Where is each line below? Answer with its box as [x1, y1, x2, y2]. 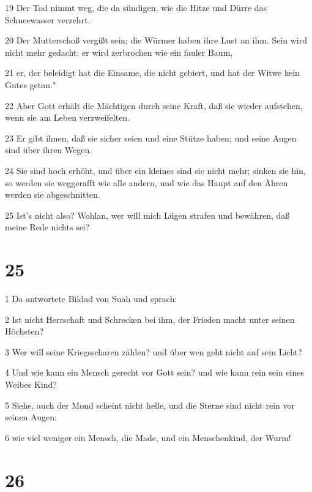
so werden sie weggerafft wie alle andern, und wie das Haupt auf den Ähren [5, 176, 288, 189]
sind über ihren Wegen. [5, 143, 92, 156]
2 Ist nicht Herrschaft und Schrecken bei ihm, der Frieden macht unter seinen [5, 312, 295, 325]
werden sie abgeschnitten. [5, 188, 100, 201]
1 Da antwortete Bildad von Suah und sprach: [5, 292, 177, 305]
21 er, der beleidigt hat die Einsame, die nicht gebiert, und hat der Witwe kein [5, 66, 300, 79]
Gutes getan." [5, 78, 56, 91]
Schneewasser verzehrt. [5, 13, 91, 26]
